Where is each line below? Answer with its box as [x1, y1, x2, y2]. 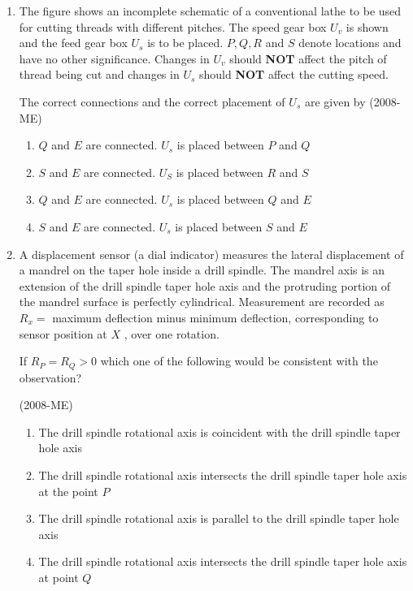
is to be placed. [147, 34, 224, 51]
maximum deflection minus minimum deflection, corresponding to [52, 308, 379, 326]
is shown [346, 18, 389, 35]
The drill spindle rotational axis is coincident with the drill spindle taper [38, 423, 401, 440]
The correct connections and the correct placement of [19, 93, 285, 110]
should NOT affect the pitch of [229, 50, 387, 67]
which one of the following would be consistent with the [100, 352, 378, 369]
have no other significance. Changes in [19, 50, 210, 67]
